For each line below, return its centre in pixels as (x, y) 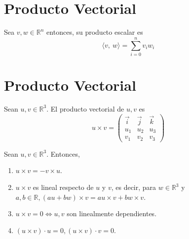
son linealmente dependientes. (112, 213)
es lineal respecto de (63, 187)
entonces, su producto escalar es (95, 32)
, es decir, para (134, 187)
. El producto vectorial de (85, 108)
